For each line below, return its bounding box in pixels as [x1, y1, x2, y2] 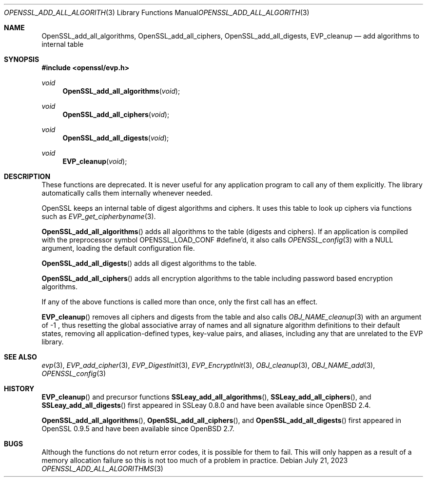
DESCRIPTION [4, 172, 51, 180]
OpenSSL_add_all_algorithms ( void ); [62, 87, 180, 95]
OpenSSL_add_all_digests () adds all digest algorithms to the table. [41, 259, 257, 267]
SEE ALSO [4, 353, 37, 361]
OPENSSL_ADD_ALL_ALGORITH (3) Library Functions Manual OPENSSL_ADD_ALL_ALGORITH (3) [4, 8, 310, 17]
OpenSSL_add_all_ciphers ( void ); [62, 110, 170, 119]
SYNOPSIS [4, 55, 39, 63]
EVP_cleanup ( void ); [62, 157, 127, 165]
